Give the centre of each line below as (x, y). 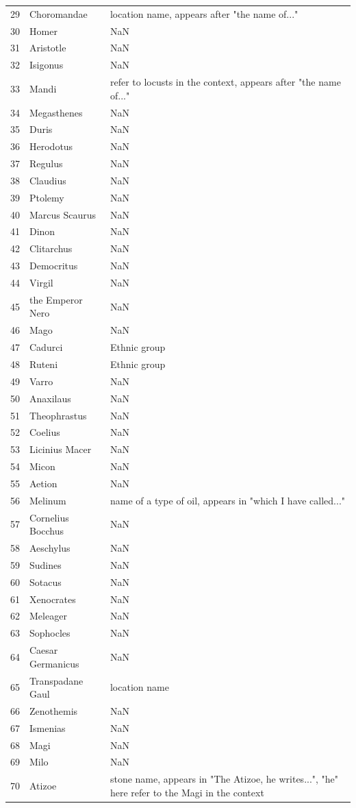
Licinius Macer (61, 449)
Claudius (48, 180)
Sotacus (46, 581)
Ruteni (44, 364)
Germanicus (54, 663)
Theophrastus (58, 415)
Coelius (45, 432)
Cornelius (49, 517)
